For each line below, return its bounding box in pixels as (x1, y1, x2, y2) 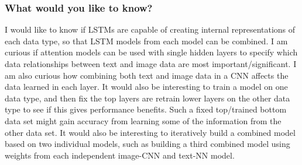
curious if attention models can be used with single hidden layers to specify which (5, 46, 298, 58)
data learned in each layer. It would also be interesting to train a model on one (5, 80, 288, 93)
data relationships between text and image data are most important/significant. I (5, 58, 297, 69)
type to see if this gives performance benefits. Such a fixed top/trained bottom (5, 103, 287, 115)
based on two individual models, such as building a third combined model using (5, 138, 290, 150)
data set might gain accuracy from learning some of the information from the (5, 114, 282, 127)
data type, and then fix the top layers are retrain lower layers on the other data (5, 92, 290, 104)
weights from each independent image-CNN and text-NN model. (5, 149, 235, 161)
